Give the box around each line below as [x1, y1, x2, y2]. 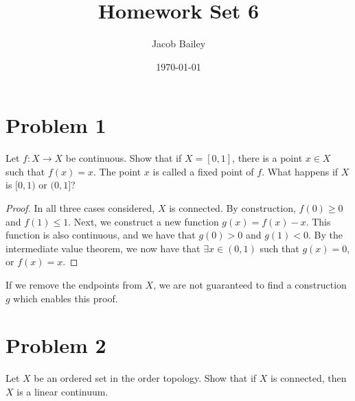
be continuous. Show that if [65, 151, 182, 165]
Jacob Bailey [151, 36, 206, 51]
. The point [93, 164, 141, 178]
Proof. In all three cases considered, [5, 201, 155, 215]
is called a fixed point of [152, 164, 254, 178]
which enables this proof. [13, 291, 118, 305]
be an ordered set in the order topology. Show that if [34, 371, 257, 385]
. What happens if [262, 164, 339, 178]
